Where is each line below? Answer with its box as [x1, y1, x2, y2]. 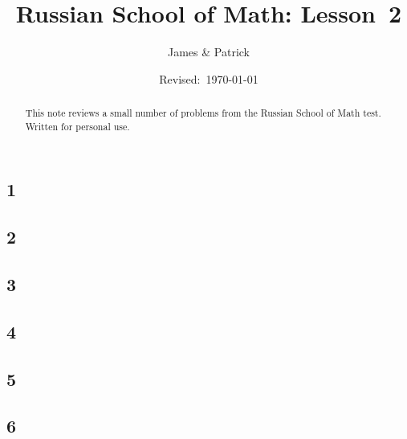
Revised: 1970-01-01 [159, 70, 258, 87]
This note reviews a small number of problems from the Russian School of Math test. [25, 106, 381, 120]
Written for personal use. [25, 119, 130, 133]
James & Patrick [168, 43, 250, 60]
